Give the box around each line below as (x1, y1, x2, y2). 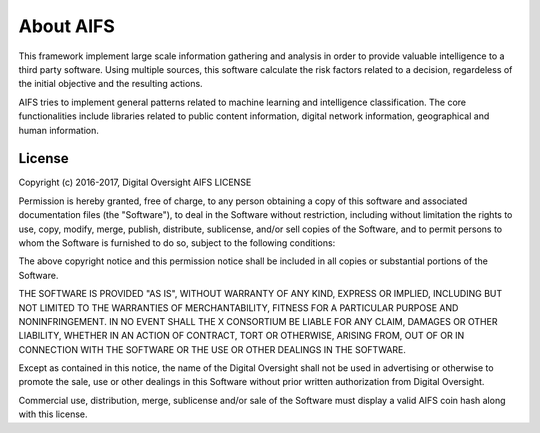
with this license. (18, 408, 89, 420)
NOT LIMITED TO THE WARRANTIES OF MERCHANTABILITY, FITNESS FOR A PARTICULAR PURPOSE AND (18, 301, 459, 314)
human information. (18, 124, 100, 136)
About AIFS (18, 15, 115, 37)
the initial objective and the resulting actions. (18, 78, 204, 90)
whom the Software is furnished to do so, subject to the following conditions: (18, 236, 336, 249)
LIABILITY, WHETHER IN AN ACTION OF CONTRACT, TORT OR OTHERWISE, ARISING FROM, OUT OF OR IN (18, 330, 465, 342)
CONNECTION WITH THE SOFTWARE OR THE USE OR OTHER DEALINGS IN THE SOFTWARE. (18, 343, 407, 355)
